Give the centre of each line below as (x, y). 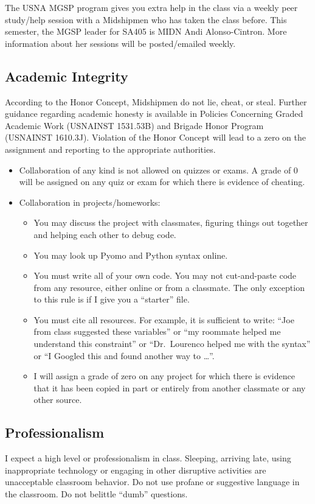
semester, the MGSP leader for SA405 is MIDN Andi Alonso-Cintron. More (146, 31)
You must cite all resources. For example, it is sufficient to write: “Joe (164, 319)
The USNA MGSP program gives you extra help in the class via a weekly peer (151, 7)
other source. (58, 400)
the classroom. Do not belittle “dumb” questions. (96, 494)
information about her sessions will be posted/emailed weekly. (120, 43)
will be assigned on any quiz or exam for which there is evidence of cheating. (162, 182)
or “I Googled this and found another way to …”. (124, 355)
